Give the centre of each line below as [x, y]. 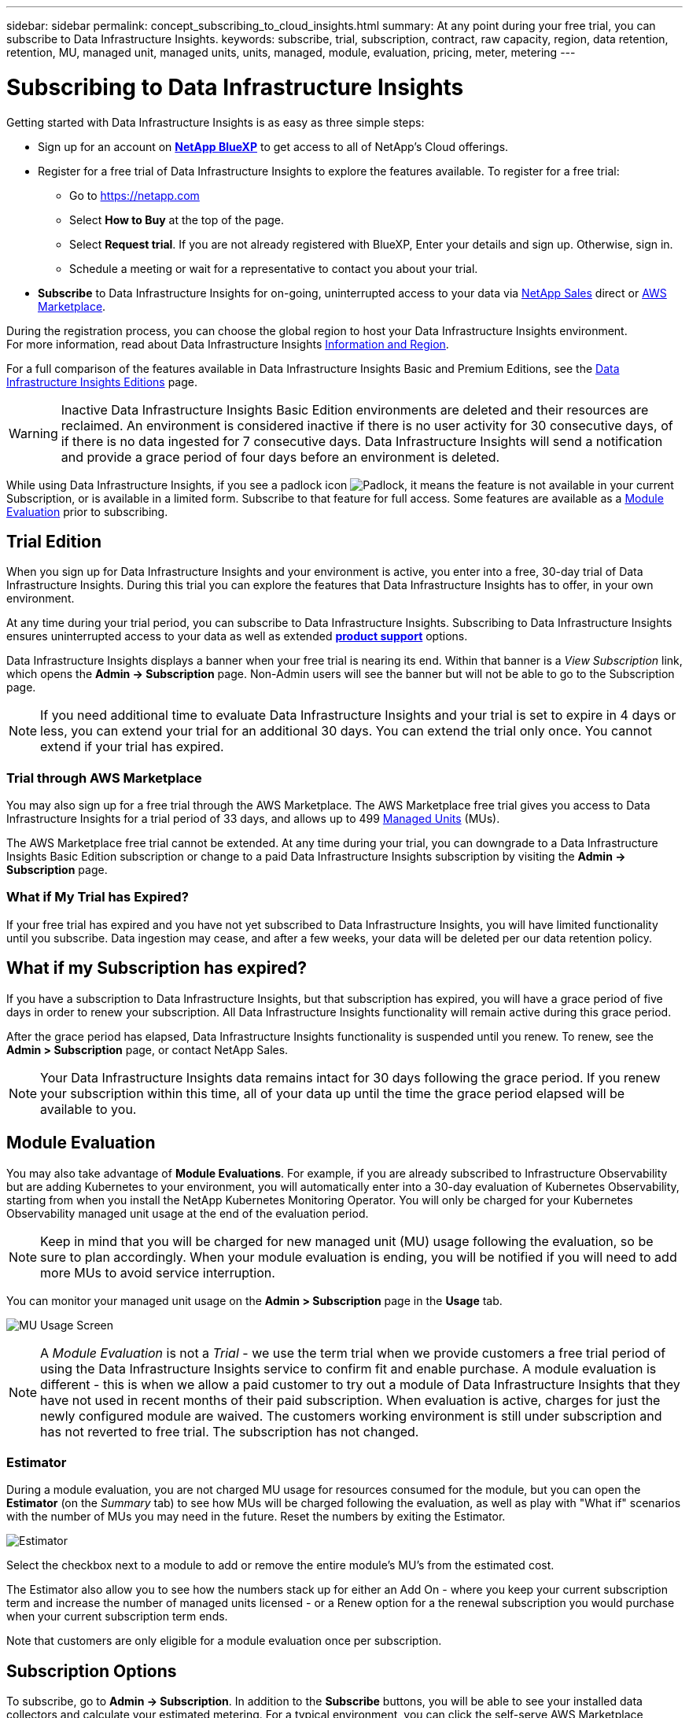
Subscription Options [92, 1671]
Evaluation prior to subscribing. [87, 511]
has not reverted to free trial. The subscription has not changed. [230, 1431]
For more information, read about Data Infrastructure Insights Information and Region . [228, 344]
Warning [33, 433]
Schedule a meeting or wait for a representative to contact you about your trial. [274, 268]
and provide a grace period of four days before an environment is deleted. [280, 457]
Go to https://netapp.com [134, 195]
